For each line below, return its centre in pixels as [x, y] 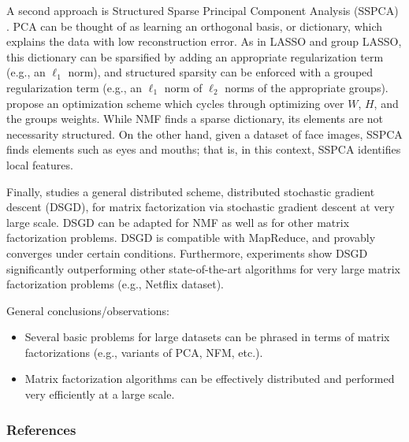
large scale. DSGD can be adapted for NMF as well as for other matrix [178, 222]
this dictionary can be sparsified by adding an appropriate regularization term [195, 56]
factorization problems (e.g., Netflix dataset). [115, 284]
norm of [183, 87]
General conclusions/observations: [88, 310]
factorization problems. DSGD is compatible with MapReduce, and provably [191, 238]
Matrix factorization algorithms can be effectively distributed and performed [210, 379]
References [41, 429]
